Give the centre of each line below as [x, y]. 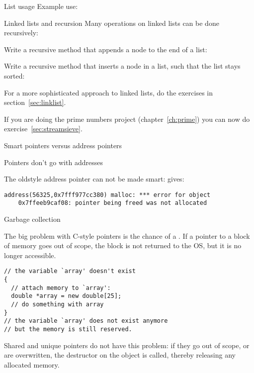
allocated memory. [32, 364]
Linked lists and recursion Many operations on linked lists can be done [112, 23]
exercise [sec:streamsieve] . [43, 129]
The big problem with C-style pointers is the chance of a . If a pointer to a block [127, 235]
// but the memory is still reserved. [68, 329]
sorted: [14, 75]
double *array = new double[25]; [66, 296]
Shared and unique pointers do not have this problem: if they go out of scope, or [127, 345]
